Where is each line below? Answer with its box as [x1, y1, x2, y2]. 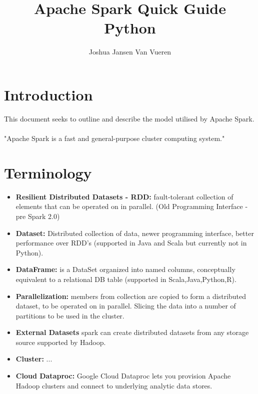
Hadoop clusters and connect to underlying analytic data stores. [15, 380, 212, 390]
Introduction [4, 84, 93, 104]
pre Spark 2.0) [15, 210, 60, 221]
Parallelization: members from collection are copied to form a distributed [15, 290, 246, 301]
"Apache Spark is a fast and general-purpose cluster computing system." [4, 133, 225, 143]
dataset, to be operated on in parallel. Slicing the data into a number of [15, 300, 236, 311]
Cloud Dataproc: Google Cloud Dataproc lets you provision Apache [15, 370, 231, 381]
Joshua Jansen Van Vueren [88, 46, 171, 57]
